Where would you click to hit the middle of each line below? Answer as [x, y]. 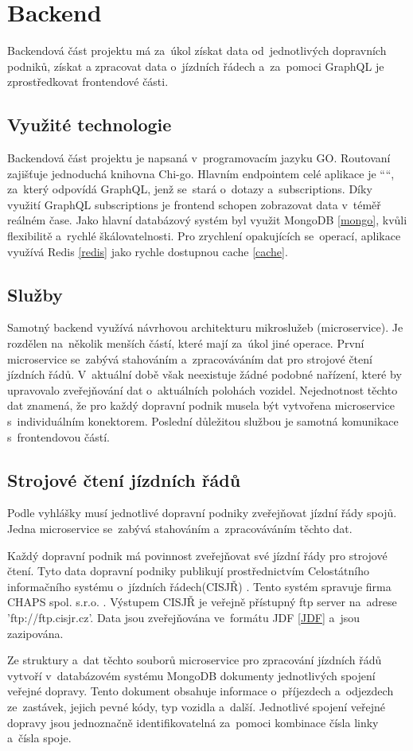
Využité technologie [90, 125]
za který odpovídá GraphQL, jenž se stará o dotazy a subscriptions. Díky [190, 189]
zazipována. [35, 633]
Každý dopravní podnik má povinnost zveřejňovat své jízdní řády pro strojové [197, 555]
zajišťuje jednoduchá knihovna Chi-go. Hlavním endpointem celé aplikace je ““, [201, 173]
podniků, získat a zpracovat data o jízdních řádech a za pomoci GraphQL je [196, 66]
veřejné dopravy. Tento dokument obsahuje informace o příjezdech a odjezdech [201, 691]
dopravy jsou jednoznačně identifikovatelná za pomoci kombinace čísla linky [193, 722]
